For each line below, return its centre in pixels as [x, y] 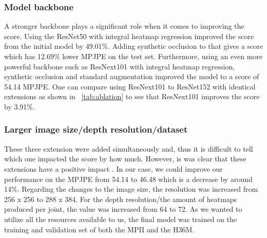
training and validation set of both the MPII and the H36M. [99, 229]
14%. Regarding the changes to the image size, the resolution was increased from [131, 189]
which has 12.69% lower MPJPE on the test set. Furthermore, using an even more [133, 56]
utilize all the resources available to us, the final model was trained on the [121, 219]
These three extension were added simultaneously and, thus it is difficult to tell [129, 148]
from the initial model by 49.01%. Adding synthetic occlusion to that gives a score [133, 46]
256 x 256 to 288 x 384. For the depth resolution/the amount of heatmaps [121, 199]
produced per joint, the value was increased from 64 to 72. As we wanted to [123, 209]
